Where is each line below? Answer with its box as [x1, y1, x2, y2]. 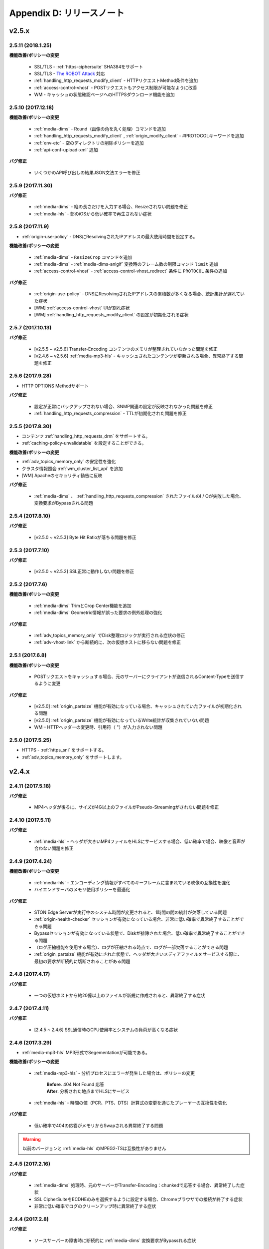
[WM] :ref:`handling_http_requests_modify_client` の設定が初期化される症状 [34, 312, 189, 318]
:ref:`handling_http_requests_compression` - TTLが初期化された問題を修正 [34, 410, 187, 416]
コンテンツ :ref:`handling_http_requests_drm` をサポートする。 [21, 433, 150, 439]
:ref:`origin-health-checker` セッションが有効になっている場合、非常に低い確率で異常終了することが [34, 916, 240, 922]
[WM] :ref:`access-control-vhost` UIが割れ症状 [34, 305, 130, 311]
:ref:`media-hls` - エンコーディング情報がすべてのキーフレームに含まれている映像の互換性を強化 [34, 879, 231, 885]
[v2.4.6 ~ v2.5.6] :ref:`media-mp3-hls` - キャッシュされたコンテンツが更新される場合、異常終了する [34, 353, 239, 359]
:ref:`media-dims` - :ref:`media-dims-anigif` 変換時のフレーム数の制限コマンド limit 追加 [34, 261, 219, 267]
